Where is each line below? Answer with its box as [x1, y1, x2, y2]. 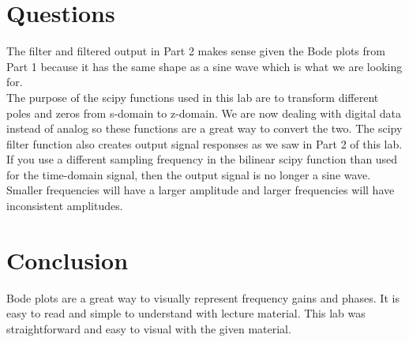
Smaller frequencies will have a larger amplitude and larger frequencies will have [6, 182, 395, 198]
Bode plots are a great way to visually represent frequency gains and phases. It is [6, 289, 400, 306]
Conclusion [6, 243, 129, 276]
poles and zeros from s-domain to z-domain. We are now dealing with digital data [6, 104, 402, 121]
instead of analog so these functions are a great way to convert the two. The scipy [6, 120, 403, 137]
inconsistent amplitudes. [6, 197, 123, 214]
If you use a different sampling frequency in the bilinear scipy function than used [6, 151, 398, 167]
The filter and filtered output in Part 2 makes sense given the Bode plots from [6, 43, 385, 59]
